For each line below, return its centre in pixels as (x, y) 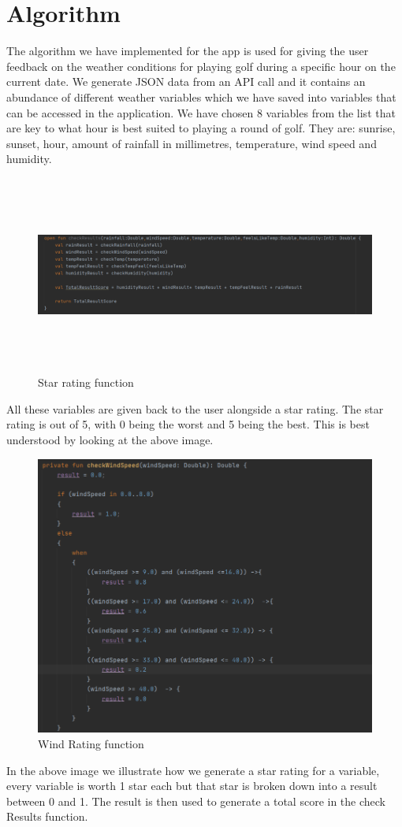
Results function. (47, 816)
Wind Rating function (91, 744)
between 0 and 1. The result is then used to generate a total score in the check (196, 801)
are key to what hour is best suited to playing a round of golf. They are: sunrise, (201, 128)
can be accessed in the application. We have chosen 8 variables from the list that (201, 112)
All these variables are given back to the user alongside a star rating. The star (195, 408)
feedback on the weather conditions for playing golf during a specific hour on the (201, 66)
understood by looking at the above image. (110, 439)
